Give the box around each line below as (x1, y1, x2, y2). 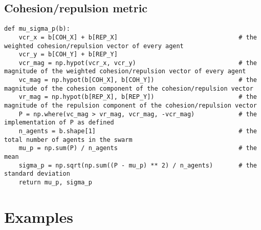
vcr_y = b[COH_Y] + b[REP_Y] (18, 51, 118, 58)
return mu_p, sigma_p (18, 179, 92, 186)
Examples (4, 206, 73, 227)
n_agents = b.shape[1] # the (18, 128, 257, 135)
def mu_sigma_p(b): (4, 25, 70, 33)
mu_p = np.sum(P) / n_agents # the (18, 144, 257, 152)
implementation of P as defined (4, 119, 114, 127)
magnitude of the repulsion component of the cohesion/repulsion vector (4, 102, 257, 110)
